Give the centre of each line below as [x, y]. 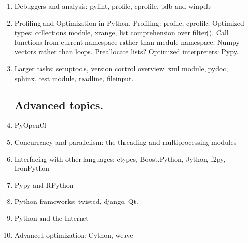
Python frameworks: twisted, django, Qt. [76, 201]
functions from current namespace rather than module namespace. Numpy [127, 42]
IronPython [32, 168]
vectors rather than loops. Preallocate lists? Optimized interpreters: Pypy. [126, 52]
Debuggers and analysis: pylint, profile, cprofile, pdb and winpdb [113, 6]
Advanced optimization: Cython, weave [74, 234]
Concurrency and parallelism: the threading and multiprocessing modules [125, 142]
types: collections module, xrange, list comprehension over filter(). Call [122, 32]
